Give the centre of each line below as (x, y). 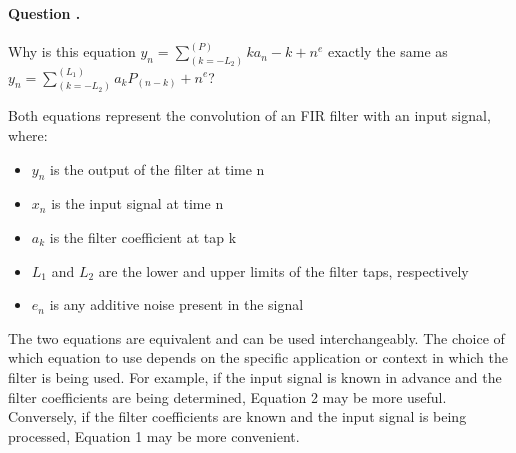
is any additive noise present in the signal (176, 304)
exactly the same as (387, 51)
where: (28, 134)
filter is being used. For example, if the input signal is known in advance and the (255, 376)
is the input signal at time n (137, 203)
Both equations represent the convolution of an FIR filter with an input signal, (249, 115)
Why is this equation (72, 51)
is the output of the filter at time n (157, 168)
